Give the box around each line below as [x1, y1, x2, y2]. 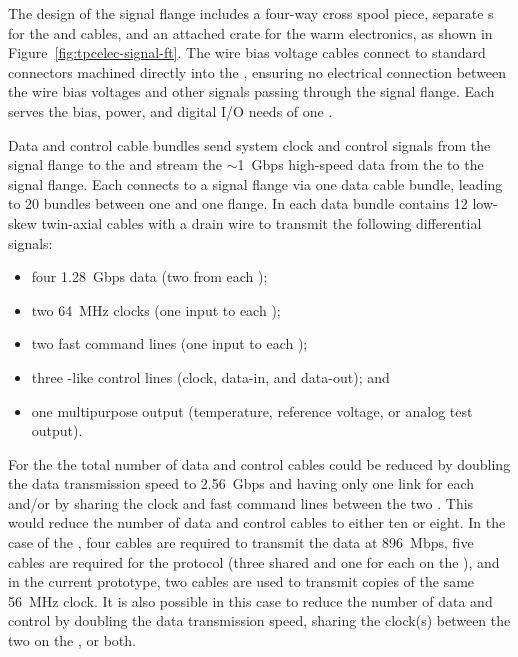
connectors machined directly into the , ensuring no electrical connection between [8, 61, 507, 82]
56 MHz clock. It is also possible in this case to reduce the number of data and [8, 590, 493, 611]
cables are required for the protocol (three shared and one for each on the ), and [8, 551, 500, 572]
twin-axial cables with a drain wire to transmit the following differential [41, 212, 482, 233]
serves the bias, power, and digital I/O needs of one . [8, 100, 333, 121]
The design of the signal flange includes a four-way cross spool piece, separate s [8, 3, 494, 23]
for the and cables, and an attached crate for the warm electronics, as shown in [8, 22, 493, 43]
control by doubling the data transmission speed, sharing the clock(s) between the [8, 610, 511, 631]
